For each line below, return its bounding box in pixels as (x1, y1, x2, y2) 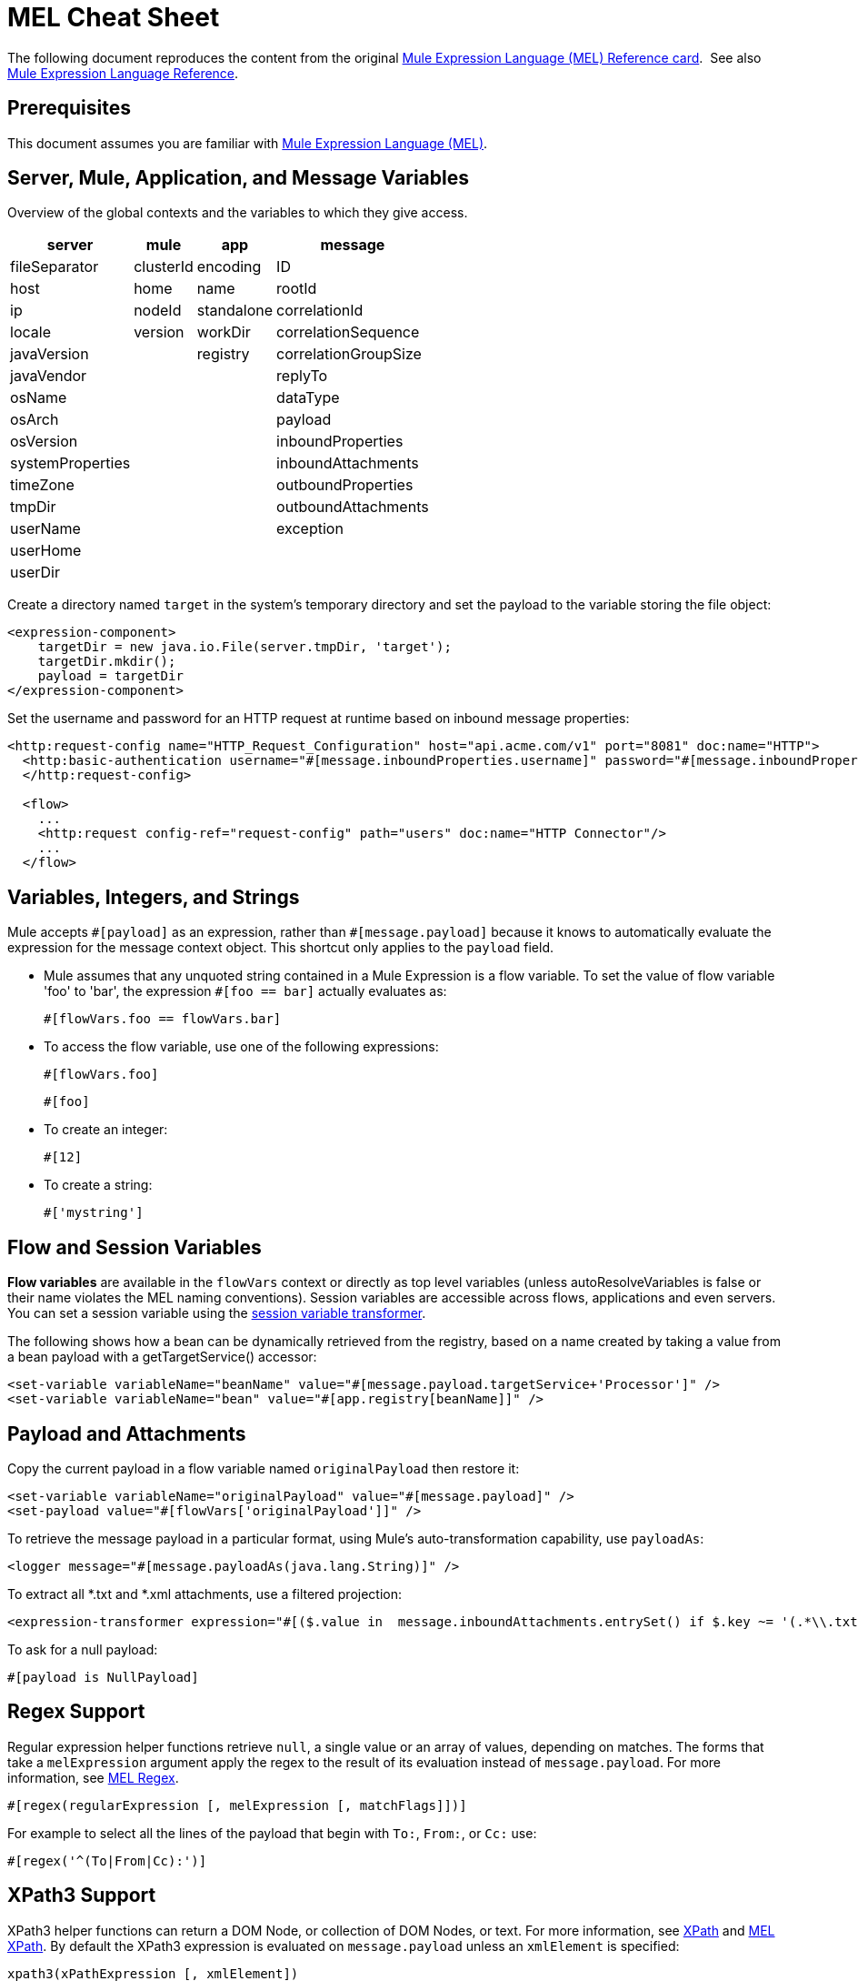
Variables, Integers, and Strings (7, 885, 300, 909)
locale (10, 323, 51, 342)
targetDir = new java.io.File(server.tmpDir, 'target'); (37, 639, 452, 655)
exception (276, 519, 344, 538)
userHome (10, 541, 82, 560)
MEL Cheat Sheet (7, 2, 220, 33)
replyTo (276, 367, 328, 386)
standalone (196, 301, 274, 320)
